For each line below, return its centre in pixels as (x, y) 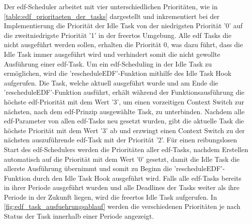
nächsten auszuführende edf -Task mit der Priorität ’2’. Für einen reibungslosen (121, 140)
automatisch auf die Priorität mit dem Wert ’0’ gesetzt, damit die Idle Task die (122, 159)
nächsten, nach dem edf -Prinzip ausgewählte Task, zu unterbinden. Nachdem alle (124, 111)
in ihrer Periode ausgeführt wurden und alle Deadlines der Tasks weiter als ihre (122, 187)
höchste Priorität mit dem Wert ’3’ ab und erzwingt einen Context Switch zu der (125, 130)
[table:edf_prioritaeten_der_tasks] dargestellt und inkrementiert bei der (112, 16)
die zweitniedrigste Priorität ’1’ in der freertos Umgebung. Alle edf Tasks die (118, 35)
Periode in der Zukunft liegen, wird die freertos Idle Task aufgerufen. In (110, 197)
